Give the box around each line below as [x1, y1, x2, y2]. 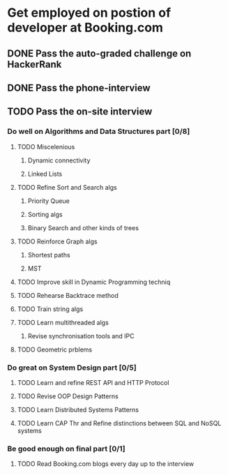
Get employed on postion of [7, 5, 172, 21]
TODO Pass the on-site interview [7, 106, 153, 118]
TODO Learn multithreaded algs [17, 318, 109, 326]
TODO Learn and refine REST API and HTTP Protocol [17, 378, 169, 386]
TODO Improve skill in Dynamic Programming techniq [17, 278, 171, 286]
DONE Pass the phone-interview [7, 82, 151, 93]
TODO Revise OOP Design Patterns [17, 392, 119, 400]
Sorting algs [27, 210, 63, 218]
